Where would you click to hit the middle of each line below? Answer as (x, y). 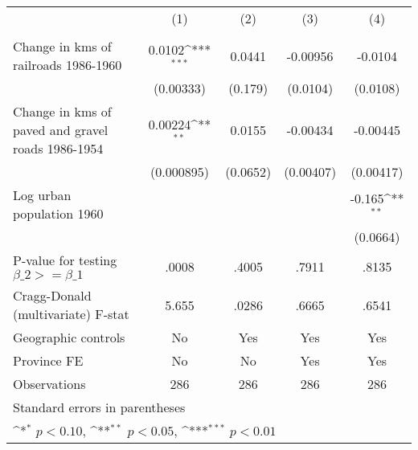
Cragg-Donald (52, 295)
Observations (49, 384)
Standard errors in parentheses (99, 407)
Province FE (48, 360)
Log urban (42, 195)
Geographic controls (69, 337)
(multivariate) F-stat (71, 314)
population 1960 (58, 213)
